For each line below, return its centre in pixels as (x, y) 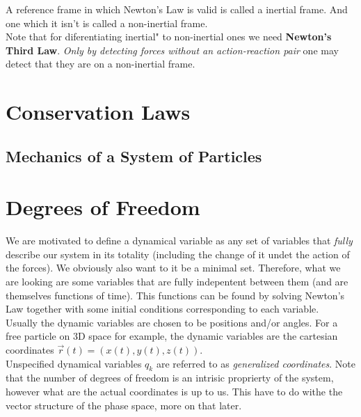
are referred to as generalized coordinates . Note (256, 363)
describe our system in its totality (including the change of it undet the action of (178, 254)
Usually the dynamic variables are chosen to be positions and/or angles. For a (172, 322)
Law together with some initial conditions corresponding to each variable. (162, 309)
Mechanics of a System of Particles (134, 156)
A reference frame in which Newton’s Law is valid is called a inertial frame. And (177, 9)
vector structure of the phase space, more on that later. (124, 405)
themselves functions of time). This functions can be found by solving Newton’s (175, 295)
